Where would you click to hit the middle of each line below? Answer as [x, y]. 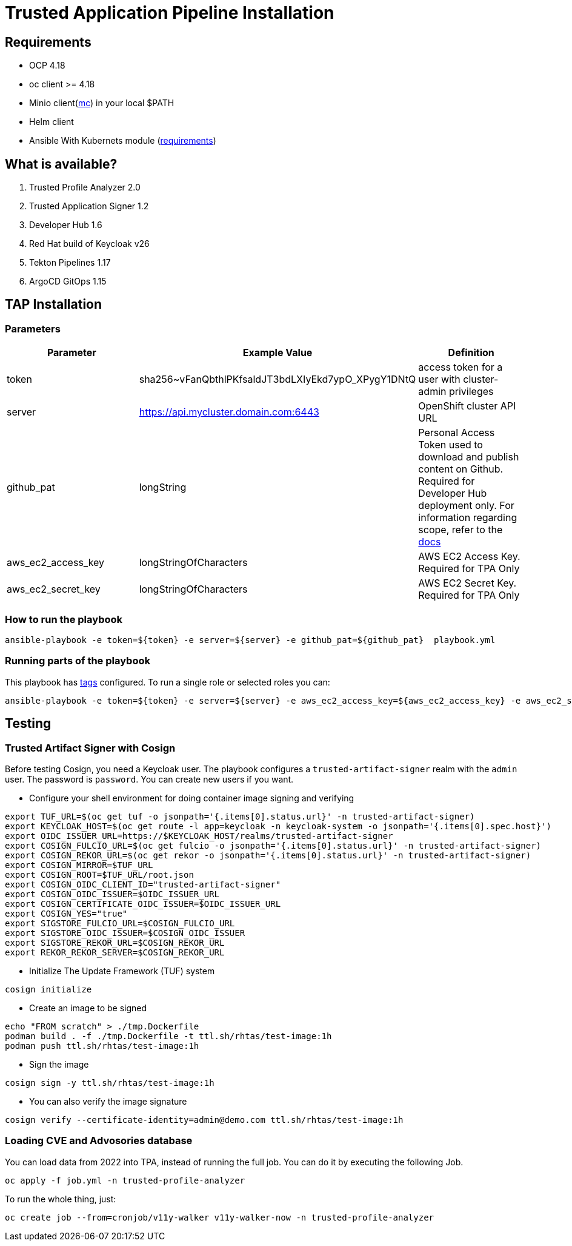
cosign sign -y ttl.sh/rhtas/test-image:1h [110, 1083]
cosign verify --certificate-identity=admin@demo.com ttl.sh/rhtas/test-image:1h [204, 1120]
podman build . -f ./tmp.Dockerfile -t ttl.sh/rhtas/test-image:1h [168, 1036]
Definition [471, 353]
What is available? [61, 164]
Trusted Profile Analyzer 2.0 [85, 187]
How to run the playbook [64, 619]
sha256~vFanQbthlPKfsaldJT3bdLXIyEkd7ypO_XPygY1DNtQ [278, 379]
